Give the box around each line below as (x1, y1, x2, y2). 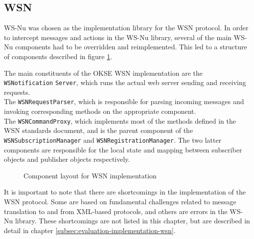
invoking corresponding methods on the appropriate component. (4, 106, 196, 116)
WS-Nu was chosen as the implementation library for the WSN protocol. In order (4, 22, 249, 33)
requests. (4, 87, 30, 97)
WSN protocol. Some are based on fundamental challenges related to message (4, 196, 236, 206)
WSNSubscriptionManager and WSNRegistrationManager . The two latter (4, 134, 222, 145)
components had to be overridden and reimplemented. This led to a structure (15, 42, 247, 52)
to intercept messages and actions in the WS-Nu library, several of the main (4, 32, 231, 42)
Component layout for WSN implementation (23, 170, 157, 180)
